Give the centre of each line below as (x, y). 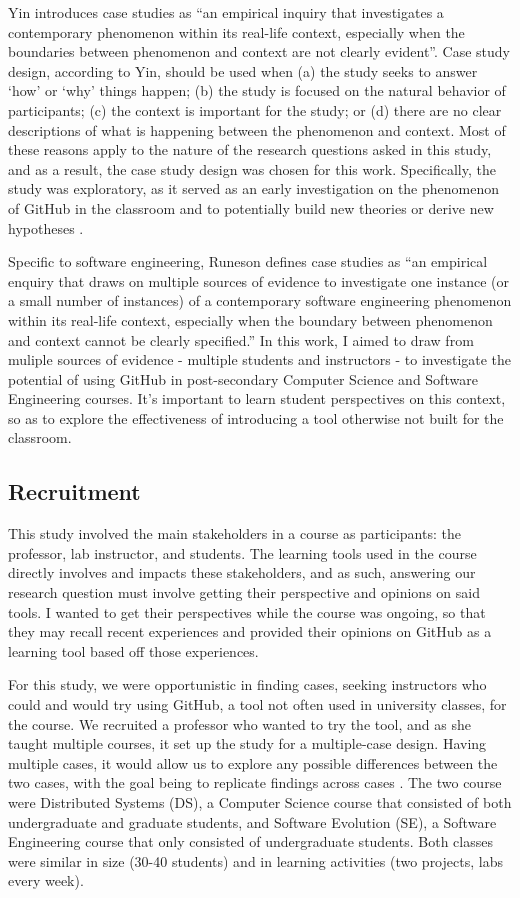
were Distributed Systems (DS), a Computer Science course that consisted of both (260, 801)
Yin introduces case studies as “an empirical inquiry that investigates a (226, 12)
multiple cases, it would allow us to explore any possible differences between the (253, 762)
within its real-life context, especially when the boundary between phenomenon (250, 319)
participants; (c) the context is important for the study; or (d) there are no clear (255, 109)
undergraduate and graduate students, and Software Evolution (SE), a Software (252, 821)
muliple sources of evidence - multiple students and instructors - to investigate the (260, 359)
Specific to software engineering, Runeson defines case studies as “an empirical (248, 261)
